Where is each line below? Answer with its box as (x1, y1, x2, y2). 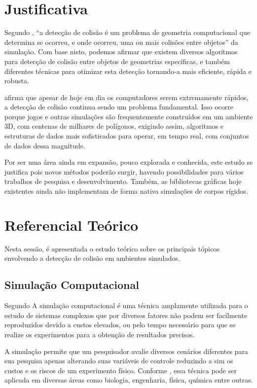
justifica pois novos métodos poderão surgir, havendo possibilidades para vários (4, 166, 244, 176)
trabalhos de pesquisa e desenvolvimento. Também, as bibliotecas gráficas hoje (4, 176, 242, 186)
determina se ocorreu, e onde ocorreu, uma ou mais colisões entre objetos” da (4, 36, 238, 47)
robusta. (4, 75, 29, 86)
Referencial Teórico (4, 214, 139, 235)
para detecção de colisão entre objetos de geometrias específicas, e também (4, 56, 230, 66)
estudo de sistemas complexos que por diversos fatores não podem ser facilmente (4, 310, 248, 320)
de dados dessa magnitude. (4, 140, 85, 150)
